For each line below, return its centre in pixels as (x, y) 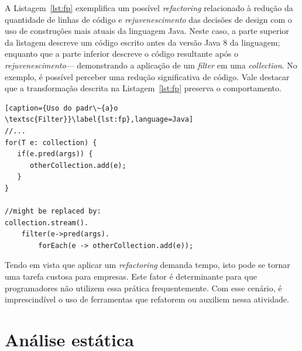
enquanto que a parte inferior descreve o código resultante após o (122, 54)
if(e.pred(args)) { (55, 154)
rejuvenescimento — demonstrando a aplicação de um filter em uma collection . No (151, 65)
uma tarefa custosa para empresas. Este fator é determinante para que (131, 276)
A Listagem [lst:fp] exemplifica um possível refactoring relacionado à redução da (149, 8)
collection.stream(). (47, 223)
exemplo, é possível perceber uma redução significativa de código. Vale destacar (147, 76)
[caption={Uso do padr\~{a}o (61, 108)
